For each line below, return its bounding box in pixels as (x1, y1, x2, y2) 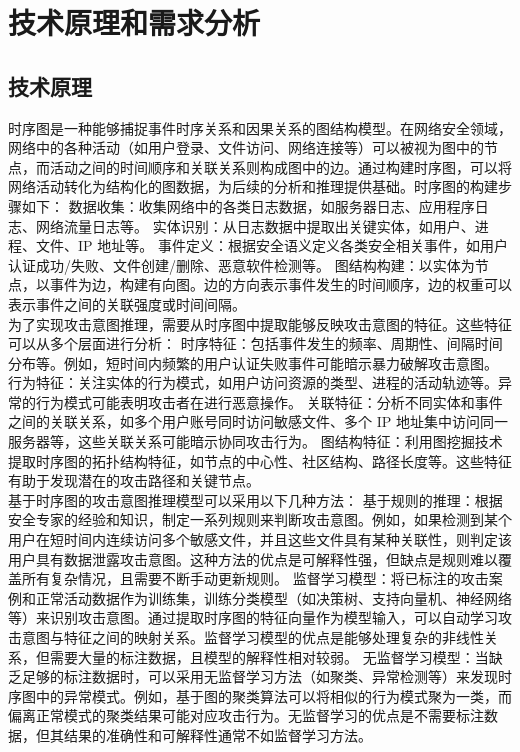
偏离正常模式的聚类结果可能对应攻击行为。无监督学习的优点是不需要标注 (8, 705, 484, 726)
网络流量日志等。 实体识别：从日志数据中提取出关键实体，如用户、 (35, 215, 475, 236)
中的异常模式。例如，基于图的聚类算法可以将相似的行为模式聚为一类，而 (35, 685, 512, 706)
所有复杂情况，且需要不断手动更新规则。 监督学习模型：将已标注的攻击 (21, 568, 489, 589)
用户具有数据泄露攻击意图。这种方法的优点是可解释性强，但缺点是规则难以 (8, 548, 498, 569)
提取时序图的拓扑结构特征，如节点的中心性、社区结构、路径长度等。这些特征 (8, 450, 512, 471)
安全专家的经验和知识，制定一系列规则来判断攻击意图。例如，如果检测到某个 (8, 509, 512, 530)
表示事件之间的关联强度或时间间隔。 (8, 293, 246, 314)
